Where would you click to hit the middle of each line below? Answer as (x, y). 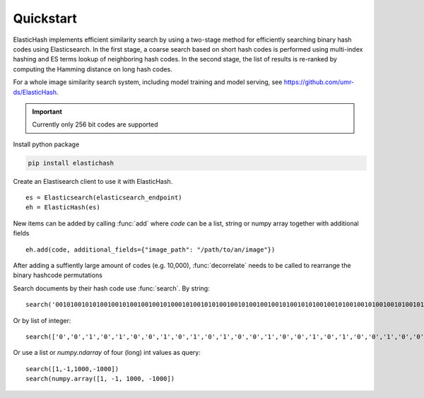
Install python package (46, 144)
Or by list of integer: (42, 320)
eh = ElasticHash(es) (63, 207)
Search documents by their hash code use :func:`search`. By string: (111, 288)
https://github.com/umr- (319, 82)
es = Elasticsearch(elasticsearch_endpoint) (104, 198)
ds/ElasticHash (35, 92)
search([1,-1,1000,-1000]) (72, 369)
